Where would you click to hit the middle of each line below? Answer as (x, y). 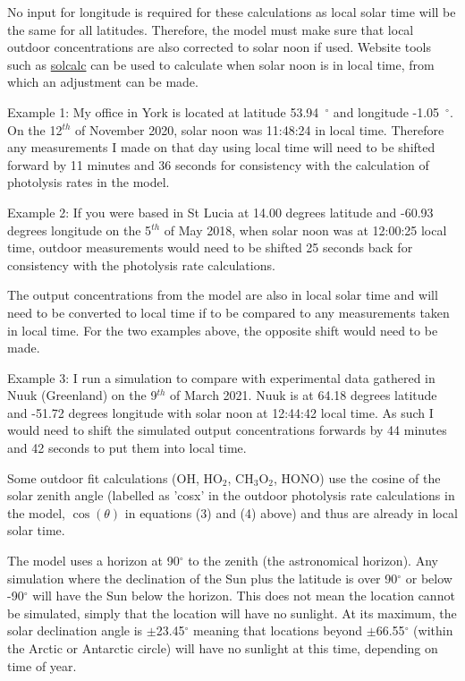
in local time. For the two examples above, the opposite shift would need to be (223, 330)
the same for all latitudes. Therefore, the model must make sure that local (211, 29)
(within (433, 630)
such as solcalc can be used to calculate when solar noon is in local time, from (221, 64)
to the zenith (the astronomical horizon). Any (313, 561)
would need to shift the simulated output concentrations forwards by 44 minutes (227, 430)
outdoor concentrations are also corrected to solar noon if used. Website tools (219, 47)
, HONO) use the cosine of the (357, 477)
